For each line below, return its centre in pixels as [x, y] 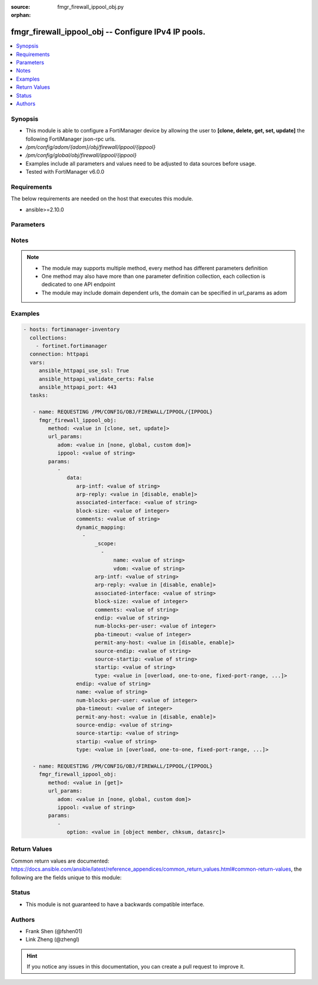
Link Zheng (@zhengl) [52, 940]
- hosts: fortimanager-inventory [72, 329]
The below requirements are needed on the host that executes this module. [102, 199]
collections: [48, 338]
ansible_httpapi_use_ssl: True [84, 371]
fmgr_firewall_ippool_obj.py [90, 7]
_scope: [106, 544]
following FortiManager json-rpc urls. [71, 139]
